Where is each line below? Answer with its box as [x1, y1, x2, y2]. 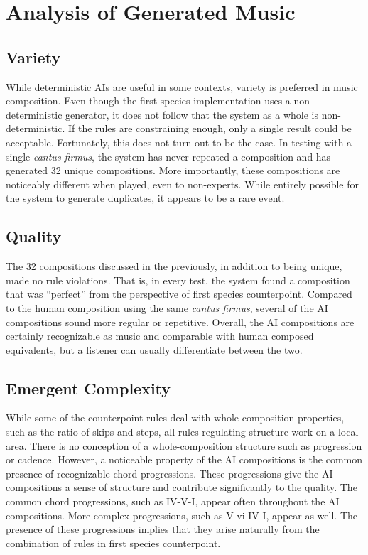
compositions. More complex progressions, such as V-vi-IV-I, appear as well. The [6, 507, 357, 522]
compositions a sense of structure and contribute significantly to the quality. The [6, 480, 357, 495]
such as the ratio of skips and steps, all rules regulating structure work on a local [6, 424, 359, 439]
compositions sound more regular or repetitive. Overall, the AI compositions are [6, 314, 355, 329]
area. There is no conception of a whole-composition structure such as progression [6, 438, 362, 453]
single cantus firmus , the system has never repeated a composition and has [6, 149, 331, 163]
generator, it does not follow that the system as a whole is [65, 107, 318, 122]
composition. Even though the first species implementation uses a [6, 93, 291, 108]
